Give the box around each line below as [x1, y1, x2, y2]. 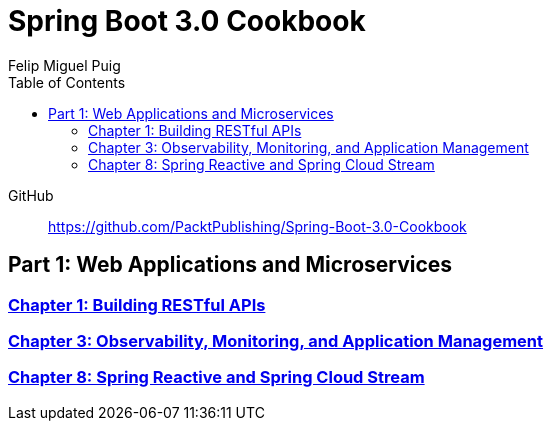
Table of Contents [8, 73, 126, 91]
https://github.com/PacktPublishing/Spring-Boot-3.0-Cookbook [48, 217, 467, 235]
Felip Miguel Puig [8, 56, 121, 74]
